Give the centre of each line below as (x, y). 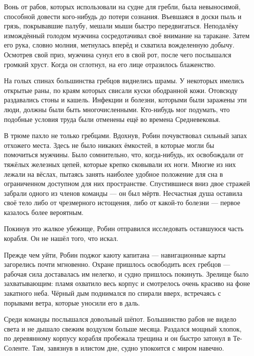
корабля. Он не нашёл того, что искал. (61, 238)
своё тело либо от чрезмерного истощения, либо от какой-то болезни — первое (122, 202)
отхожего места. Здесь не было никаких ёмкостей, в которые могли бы (109, 145)
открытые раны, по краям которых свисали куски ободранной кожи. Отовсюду (121, 90)
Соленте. (17, 348)
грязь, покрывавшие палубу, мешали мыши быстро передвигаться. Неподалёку (121, 26)
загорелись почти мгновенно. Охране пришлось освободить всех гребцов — (117, 264)
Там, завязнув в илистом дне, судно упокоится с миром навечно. (128, 348)
